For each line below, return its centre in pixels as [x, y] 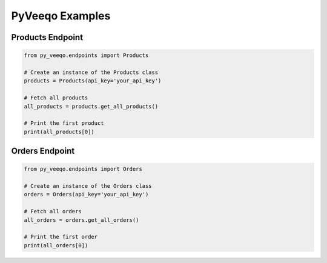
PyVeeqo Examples [61, 16]
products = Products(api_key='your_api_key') [93, 81]
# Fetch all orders [53, 211]
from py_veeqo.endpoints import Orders [83, 169]
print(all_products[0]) [59, 131]
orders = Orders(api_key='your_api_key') [86, 195]
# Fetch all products [56, 98]
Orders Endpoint [43, 151]
